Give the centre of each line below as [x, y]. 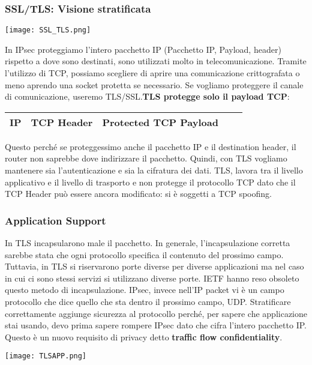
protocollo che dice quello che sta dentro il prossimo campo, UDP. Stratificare [148, 301]
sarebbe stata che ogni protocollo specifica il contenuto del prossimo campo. [144, 254]
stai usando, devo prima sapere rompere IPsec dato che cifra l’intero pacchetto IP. [156, 325]
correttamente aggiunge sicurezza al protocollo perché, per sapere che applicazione [156, 313]
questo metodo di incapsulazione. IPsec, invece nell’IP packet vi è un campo [145, 290]
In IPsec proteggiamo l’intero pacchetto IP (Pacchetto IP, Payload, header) [143, 49]
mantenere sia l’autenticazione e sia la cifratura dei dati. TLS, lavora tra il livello [154, 170]
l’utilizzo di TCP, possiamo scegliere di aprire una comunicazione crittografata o [152, 73]
